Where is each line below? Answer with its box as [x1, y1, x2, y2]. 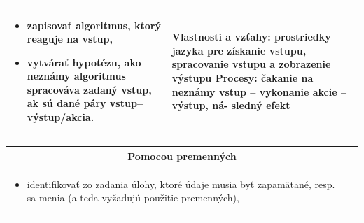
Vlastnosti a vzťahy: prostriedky [171, 29, 331, 44]
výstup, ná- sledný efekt [171, 98, 290, 113]
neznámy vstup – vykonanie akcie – [171, 84, 347, 99]
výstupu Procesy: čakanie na [171, 71, 314, 85]
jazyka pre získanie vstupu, [171, 43, 307, 57]
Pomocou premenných [127, 148, 237, 163]
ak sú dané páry [27, 96, 106, 110]
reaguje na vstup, [27, 31, 113, 46]
